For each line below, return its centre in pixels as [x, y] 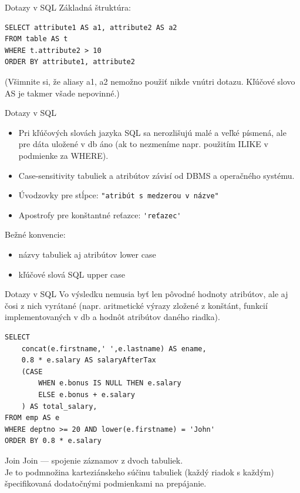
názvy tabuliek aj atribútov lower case [87, 254]
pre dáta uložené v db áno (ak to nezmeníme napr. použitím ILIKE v [143, 144]
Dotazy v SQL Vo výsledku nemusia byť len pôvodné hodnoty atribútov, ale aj [146, 294]
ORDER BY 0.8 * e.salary [53, 441]
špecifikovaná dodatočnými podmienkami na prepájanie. [106, 483]
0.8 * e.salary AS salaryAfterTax [89, 360]
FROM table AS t [36, 39]
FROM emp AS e [32, 418]
